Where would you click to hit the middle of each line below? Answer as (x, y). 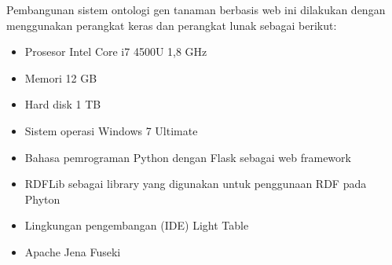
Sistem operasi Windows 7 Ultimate (111, 130)
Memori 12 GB (61, 77)
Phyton (42, 199)
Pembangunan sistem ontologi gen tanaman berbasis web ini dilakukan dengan (196, 9)
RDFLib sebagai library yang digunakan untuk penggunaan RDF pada (196, 184)
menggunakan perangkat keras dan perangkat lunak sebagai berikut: (172, 25)
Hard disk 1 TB (63, 104)
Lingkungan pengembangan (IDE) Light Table (137, 225)
